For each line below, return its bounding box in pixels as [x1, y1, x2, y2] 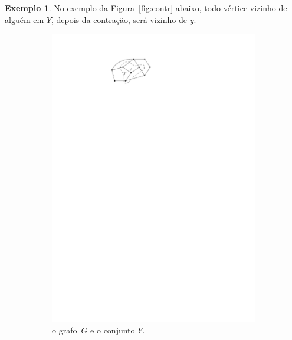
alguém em [5, 13, 44, 25]
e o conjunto [90, 323, 135, 336]
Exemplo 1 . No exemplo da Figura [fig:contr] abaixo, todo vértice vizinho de [5, 2, 287, 14]
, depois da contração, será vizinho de [51, 13, 187, 25]
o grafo [52, 323, 77, 336]
